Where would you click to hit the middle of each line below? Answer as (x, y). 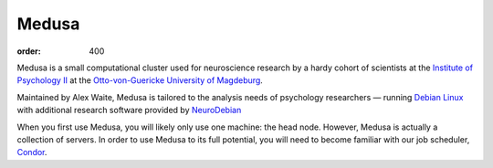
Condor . (32, 152)
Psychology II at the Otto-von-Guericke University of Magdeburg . (140, 80)
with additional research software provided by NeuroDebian (129, 110)
